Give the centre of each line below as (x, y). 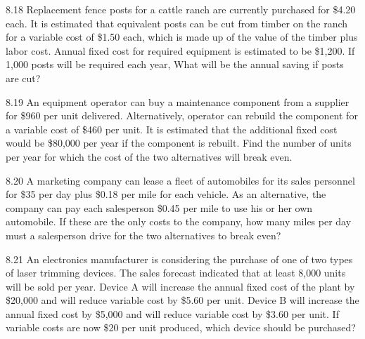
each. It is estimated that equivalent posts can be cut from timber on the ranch (177, 23)
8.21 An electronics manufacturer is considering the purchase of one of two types (179, 259)
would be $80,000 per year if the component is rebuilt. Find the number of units (179, 143)
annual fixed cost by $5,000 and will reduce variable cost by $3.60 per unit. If (172, 313)
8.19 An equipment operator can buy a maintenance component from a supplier (178, 101)
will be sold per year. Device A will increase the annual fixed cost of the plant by (180, 286)
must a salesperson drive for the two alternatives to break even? (143, 235)
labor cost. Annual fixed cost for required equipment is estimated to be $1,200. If (180, 50)
